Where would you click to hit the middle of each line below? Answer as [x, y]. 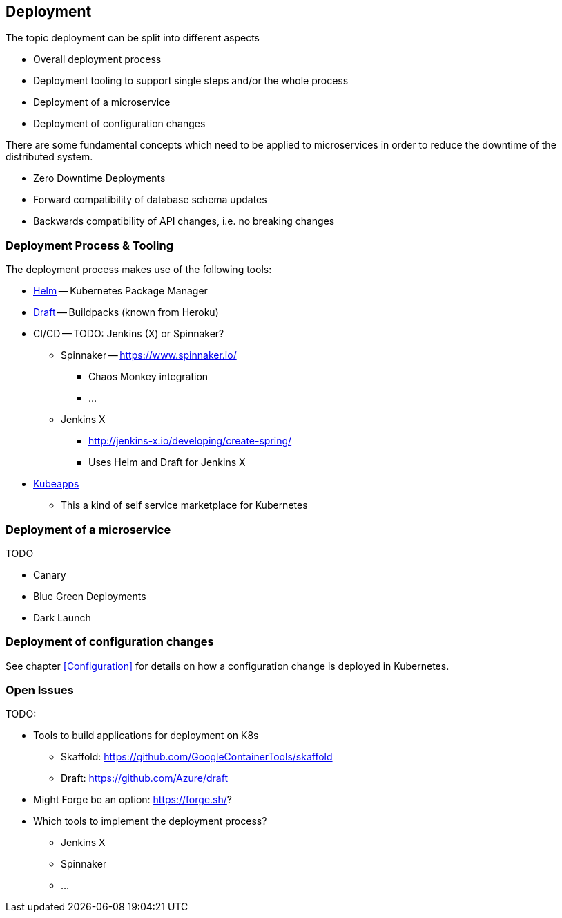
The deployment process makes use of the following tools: [139, 270]
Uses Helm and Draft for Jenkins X [167, 462]
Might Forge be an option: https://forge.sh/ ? [133, 800]
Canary [50, 574]
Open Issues [40, 690]
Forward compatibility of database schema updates [150, 200]
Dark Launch [62, 617]
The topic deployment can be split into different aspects [133, 38]
